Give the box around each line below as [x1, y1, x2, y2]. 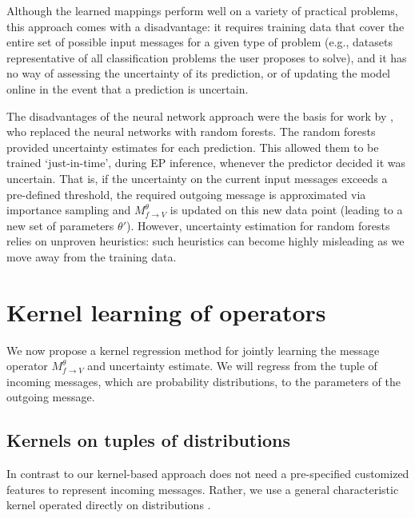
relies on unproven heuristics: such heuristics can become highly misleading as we [6, 233, 405, 249]
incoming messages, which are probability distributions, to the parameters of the [6, 373, 401, 389]
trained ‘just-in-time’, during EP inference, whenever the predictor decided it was [6, 154, 405, 171]
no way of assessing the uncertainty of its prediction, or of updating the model [6, 65, 391, 82]
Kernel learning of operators [6, 295, 326, 328]
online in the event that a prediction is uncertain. [6, 80, 249, 97]
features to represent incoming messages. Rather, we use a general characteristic [6, 480, 399, 497]
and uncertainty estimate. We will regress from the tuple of [87, 357, 377, 374]
